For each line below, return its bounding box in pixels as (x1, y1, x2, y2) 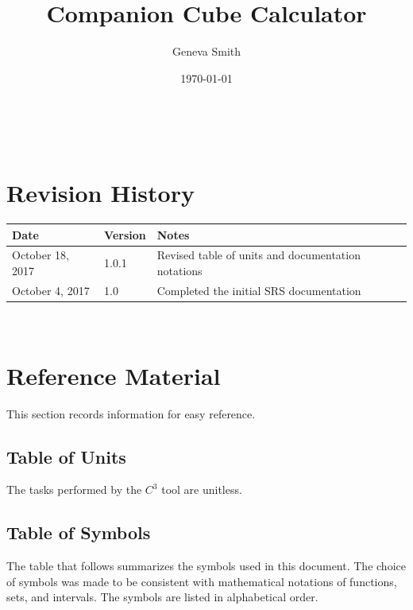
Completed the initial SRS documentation (156, 282, 361, 298)
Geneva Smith (172, 43, 241, 60)
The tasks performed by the (6, 481, 142, 498)
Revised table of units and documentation (156, 247, 361, 263)
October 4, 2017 (12, 282, 90, 298)
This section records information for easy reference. (6, 405, 256, 422)
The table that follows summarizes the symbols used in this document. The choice (6, 558, 406, 574)
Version (104, 226, 146, 243)
